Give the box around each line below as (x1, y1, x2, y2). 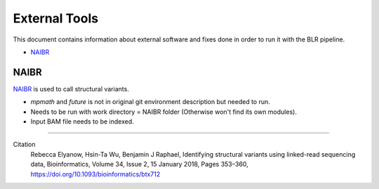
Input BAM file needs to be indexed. (30, 117, 134, 126)
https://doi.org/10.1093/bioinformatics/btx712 (30, 169, 161, 178)
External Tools (13, 11, 98, 26)
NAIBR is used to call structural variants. (13, 84, 129, 93)
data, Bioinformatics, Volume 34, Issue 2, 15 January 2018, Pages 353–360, (30, 160, 248, 169)
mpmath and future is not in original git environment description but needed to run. (30, 98, 270, 106)
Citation (13, 141, 36, 149)
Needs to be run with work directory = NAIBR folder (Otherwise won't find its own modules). (30, 107, 298, 116)
